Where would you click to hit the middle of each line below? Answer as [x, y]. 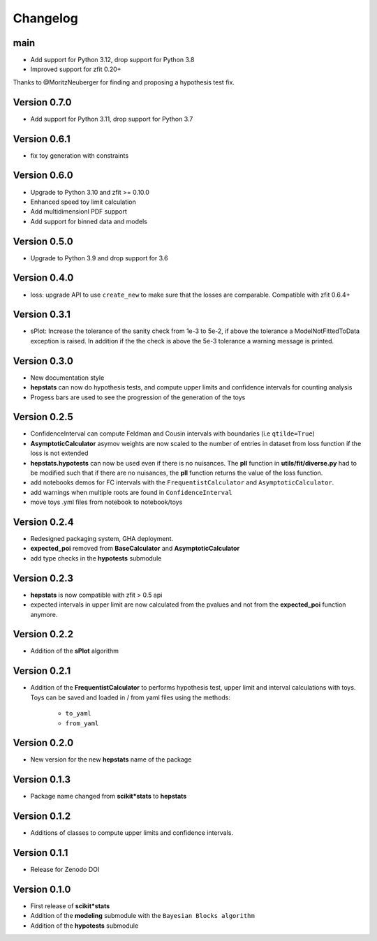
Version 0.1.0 [42, 889]
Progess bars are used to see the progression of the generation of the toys [138, 397]
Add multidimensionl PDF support [79, 212]
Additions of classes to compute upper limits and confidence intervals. [132, 833]
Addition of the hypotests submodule [84, 926]
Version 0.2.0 [43, 743]
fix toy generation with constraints [80, 155]
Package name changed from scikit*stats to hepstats [109, 796]
